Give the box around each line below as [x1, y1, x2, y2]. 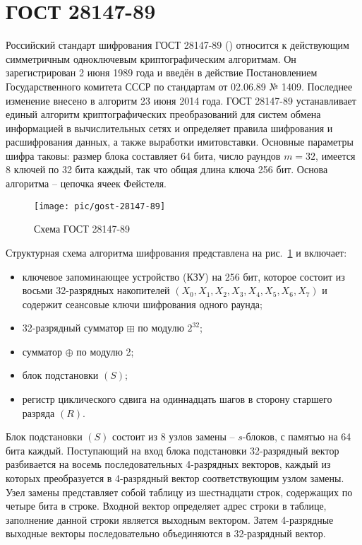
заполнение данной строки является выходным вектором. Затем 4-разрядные [6, 512, 334, 527]
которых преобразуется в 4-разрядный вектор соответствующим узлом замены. [6, 471, 344, 486]
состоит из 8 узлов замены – [112, 429, 235, 444]
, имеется [315, 148, 356, 163]
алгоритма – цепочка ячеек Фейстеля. [6, 176, 167, 191]
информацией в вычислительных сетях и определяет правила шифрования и [6, 120, 333, 135]
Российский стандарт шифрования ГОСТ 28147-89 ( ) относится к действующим [6, 37, 349, 52]
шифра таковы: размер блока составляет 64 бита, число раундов [6, 148, 281, 163]
